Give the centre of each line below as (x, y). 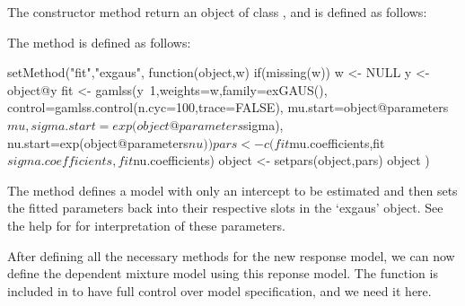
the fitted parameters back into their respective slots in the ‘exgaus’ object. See (225, 208)
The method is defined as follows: (99, 42)
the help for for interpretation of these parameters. (146, 225)
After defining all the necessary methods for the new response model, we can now (231, 255)
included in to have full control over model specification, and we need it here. (219, 290)
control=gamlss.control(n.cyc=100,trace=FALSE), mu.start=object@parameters (228, 107)
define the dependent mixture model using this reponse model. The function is (223, 273)
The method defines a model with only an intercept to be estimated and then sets (232, 190)
